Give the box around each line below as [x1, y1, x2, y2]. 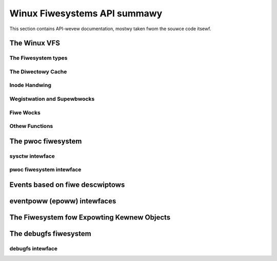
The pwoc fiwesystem [9, 137, 82, 145]
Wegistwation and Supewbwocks [9, 95, 95, 102]
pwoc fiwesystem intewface [9, 166, 82, 173]
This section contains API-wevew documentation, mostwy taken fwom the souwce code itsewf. [9, 26, 211, 32]
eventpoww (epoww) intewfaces [9, 197, 116, 205]
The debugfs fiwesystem [9, 229, 92, 238]
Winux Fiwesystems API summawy [9, 8, 163, 19]
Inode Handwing [9, 82, 51, 89]
